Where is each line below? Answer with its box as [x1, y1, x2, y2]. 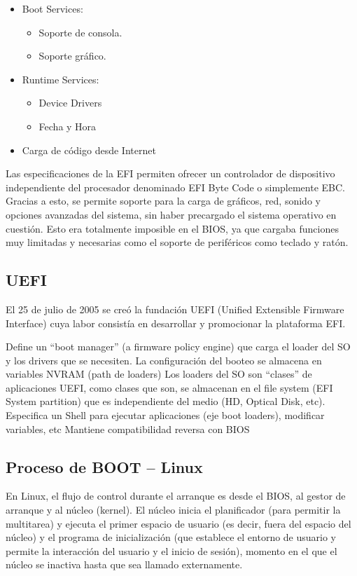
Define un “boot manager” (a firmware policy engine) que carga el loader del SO [6, 339, 351, 354]
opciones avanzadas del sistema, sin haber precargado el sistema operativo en [6, 207, 337, 221]
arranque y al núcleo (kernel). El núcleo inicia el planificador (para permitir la [6, 502, 341, 517]
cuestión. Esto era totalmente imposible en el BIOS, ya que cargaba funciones [6, 221, 339, 235]
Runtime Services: [22, 71, 99, 86]
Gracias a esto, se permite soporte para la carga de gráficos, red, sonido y [6, 193, 321, 208]
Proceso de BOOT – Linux [6, 455, 203, 477]
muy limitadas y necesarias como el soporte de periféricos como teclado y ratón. [6, 235, 349, 249]
